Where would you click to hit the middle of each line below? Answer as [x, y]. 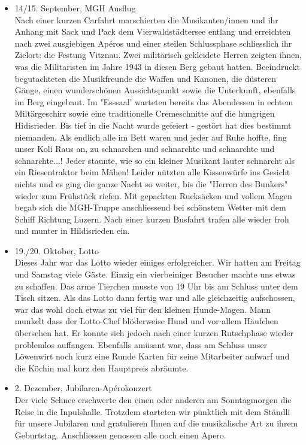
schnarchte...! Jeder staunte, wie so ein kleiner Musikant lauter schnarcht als [154, 160]
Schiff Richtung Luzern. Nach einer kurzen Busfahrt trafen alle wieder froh [152, 219]
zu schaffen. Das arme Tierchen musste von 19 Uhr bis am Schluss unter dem [156, 286]
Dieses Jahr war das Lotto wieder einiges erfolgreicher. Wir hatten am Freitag [157, 262]
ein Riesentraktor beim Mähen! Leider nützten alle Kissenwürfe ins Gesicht [152, 172]
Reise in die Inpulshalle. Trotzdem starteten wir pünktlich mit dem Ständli [152, 411]
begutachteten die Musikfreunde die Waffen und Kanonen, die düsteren [146, 78]
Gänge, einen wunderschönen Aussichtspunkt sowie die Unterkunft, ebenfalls [155, 90]
